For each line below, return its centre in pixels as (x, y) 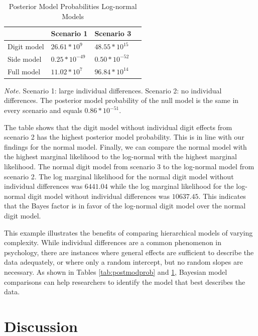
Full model (24, 71)
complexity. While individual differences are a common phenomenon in (113, 242)
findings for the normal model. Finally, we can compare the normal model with (125, 146)
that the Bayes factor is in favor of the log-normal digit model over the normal (125, 206)
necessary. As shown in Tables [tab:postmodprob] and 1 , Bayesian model (116, 271)
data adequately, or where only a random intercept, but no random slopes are (123, 262)
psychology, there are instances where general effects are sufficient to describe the (129, 252)
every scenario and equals (43, 110)
